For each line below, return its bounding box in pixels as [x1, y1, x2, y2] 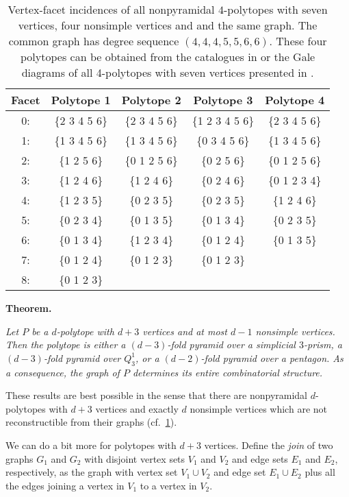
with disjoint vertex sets [84, 451, 185, 465]
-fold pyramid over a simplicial [167, 337, 296, 352]
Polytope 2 [121, 92, 181, 108]
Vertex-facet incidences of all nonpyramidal [8, 1, 215, 17]
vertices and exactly [95, 401, 179, 415]
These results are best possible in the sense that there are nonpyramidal [5, 388, 307, 402]
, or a [135, 350, 159, 365]
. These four [269, 33, 327, 49]
